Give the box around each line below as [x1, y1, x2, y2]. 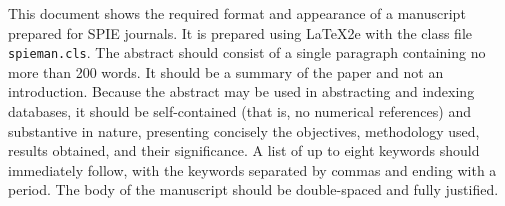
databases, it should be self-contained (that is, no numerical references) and [8, 101, 471, 122]
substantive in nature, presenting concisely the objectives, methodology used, [8, 120, 480, 141]
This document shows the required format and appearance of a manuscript [8, 3, 466, 23]
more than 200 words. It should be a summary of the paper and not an [8, 61, 444, 82]
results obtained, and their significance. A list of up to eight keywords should [8, 140, 480, 161]
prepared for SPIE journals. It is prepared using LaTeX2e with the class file [8, 22, 473, 43]
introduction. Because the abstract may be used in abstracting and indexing [8, 81, 475, 102]
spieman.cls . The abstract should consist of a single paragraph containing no [8, 42, 486, 63]
